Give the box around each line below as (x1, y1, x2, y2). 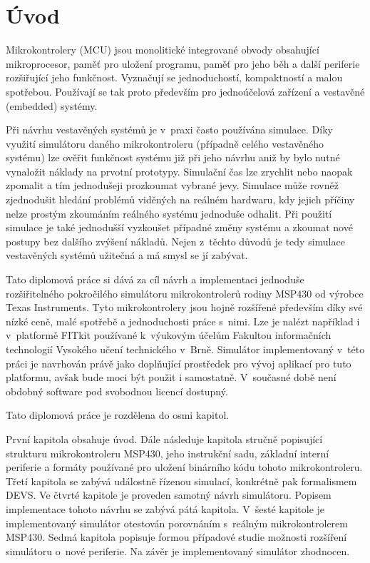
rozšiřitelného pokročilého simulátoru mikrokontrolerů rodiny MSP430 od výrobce (6, 285, 364, 300)
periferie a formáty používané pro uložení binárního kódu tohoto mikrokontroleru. (6, 460, 363, 475)
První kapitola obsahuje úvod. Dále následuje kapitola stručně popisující (6, 431, 323, 446)
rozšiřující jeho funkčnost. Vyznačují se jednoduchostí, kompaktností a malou (6, 70, 343, 85)
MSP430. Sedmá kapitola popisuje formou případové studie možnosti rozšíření (6, 529, 347, 544)
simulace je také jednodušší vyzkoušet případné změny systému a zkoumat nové (6, 220, 353, 235)
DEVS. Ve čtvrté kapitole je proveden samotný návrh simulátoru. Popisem (6, 487, 332, 502)
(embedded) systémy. (6, 98, 98, 113)
